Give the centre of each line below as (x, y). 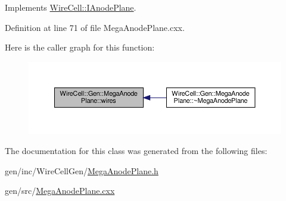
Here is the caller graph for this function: (80, 47)
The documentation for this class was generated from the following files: (136, 150)
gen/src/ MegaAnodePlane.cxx (60, 191)
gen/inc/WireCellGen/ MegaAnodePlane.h (82, 170)
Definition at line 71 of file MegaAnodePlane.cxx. (95, 27)
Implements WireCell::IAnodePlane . (71, 7)
